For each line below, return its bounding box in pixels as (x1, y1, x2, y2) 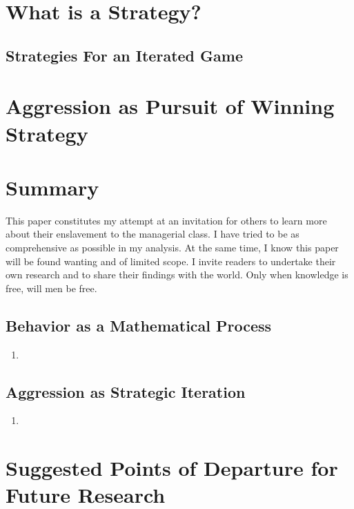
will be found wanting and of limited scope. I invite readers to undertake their (6, 253, 336, 268)
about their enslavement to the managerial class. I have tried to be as (6, 227, 299, 241)
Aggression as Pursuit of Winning (6, 92, 335, 120)
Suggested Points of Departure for (6, 454, 338, 482)
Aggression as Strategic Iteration (6, 381, 246, 402)
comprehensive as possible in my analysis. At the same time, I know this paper (6, 240, 339, 255)
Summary (6, 173, 99, 201)
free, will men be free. (6, 280, 97, 295)
